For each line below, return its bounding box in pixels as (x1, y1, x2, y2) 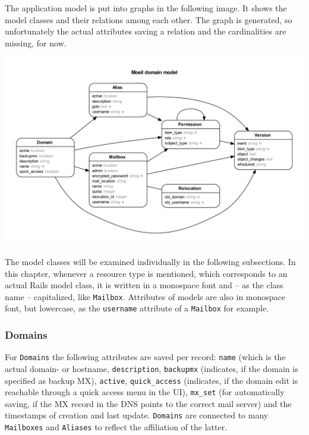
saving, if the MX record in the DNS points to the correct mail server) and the (5, 397, 292, 409)
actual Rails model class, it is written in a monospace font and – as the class (5, 279, 283, 291)
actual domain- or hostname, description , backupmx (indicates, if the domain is (5, 362, 298, 374)
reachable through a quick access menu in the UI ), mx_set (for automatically (5, 386, 285, 398)
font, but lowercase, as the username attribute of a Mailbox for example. (5, 302, 269, 314)
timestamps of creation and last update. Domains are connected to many (5, 409, 269, 421)
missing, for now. (5, 36, 67, 49)
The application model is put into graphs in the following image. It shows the (5, 2, 287, 14)
